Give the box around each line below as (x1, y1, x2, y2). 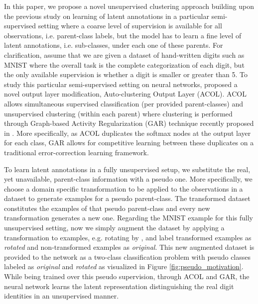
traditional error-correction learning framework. (4, 147, 149, 157)
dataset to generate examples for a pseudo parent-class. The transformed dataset (4, 193, 251, 203)
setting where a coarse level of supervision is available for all (38, 20, 222, 31)
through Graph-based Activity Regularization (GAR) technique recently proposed (4, 118, 254, 128)
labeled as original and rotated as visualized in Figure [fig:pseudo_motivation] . (4, 261, 244, 272)
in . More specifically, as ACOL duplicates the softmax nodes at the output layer (4, 127, 251, 138)
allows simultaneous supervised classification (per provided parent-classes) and (4, 98, 244, 108)
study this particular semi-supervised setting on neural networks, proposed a (4, 79, 238, 89)
